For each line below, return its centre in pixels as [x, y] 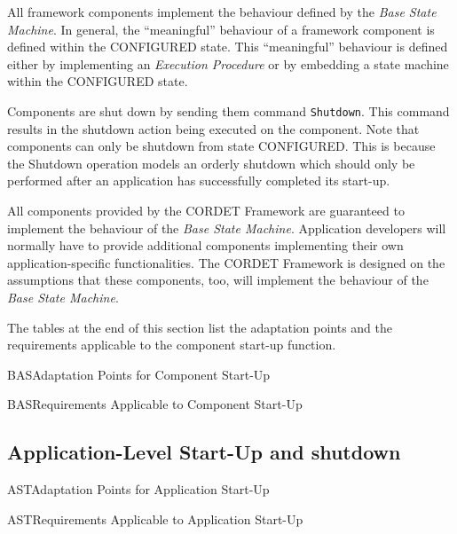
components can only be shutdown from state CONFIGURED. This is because [221, 146]
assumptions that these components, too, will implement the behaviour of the [218, 280]
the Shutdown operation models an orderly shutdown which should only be [211, 163]
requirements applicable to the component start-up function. [172, 345]
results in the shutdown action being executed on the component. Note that [213, 128]
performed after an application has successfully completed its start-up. [199, 181]
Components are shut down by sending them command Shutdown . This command [228, 110]
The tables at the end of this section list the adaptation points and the [200, 327]
